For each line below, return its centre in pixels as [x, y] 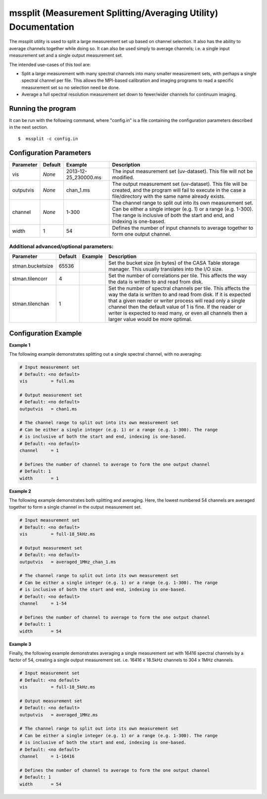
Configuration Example [45, 333]
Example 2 [20, 491]
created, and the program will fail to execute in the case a [179, 190]
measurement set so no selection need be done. [71, 87]
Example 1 [20, 345]
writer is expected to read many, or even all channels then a [178, 313]
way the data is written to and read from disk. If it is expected [180, 295]
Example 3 [20, 644]
